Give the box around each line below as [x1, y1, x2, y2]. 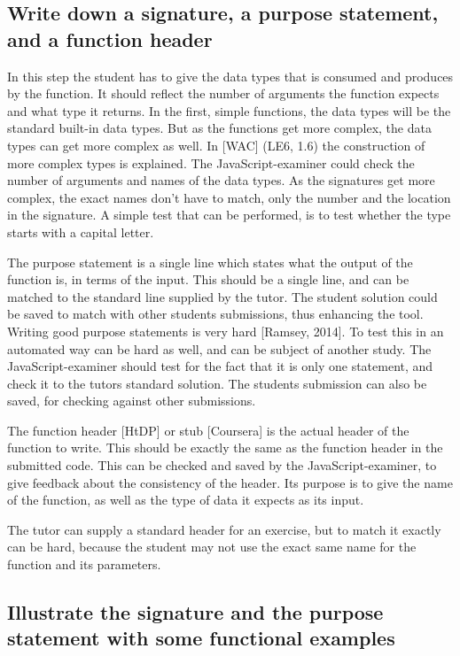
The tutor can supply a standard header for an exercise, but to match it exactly [7, 520, 441, 538]
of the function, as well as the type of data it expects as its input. [7, 490, 364, 509]
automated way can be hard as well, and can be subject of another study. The [7, 339, 432, 358]
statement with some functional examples [7, 624, 395, 652]
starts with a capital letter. [7, 222, 154, 241]
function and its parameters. [7, 555, 161, 574]
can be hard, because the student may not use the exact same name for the [7, 537, 417, 556]
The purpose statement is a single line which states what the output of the [7, 252, 413, 271]
